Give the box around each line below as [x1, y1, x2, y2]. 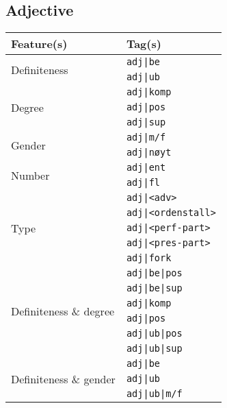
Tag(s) [126, 36, 161, 52]
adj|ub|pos [126, 328, 183, 339]
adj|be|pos [126, 267, 183, 279]
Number [11, 167, 50, 183]
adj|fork [126, 252, 172, 264]
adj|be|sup [126, 283, 183, 294]
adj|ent [126, 162, 166, 173]
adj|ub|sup [126, 343, 183, 355]
